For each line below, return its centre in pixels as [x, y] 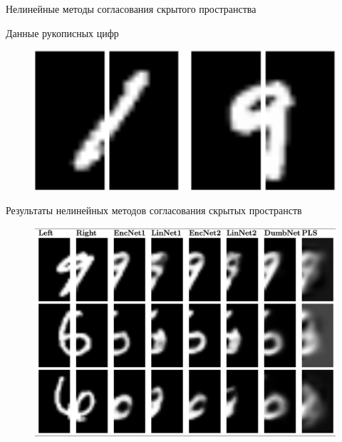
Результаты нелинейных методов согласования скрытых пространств [154, 210]
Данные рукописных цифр [62, 32]
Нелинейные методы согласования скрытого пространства [131, 9]
